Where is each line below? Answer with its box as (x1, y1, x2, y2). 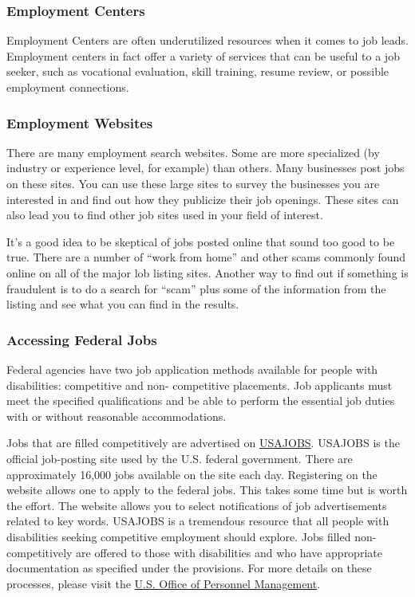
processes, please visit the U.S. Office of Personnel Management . (6, 575, 321, 591)
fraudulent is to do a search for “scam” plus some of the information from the (6, 280, 386, 297)
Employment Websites (6, 112, 153, 132)
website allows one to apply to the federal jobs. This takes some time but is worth (6, 481, 408, 498)
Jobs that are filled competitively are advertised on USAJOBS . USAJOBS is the (6, 434, 400, 451)
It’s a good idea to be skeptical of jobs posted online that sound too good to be (6, 233, 395, 249)
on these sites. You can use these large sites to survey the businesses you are (6, 175, 380, 191)
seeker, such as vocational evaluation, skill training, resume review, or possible (6, 63, 389, 80)
